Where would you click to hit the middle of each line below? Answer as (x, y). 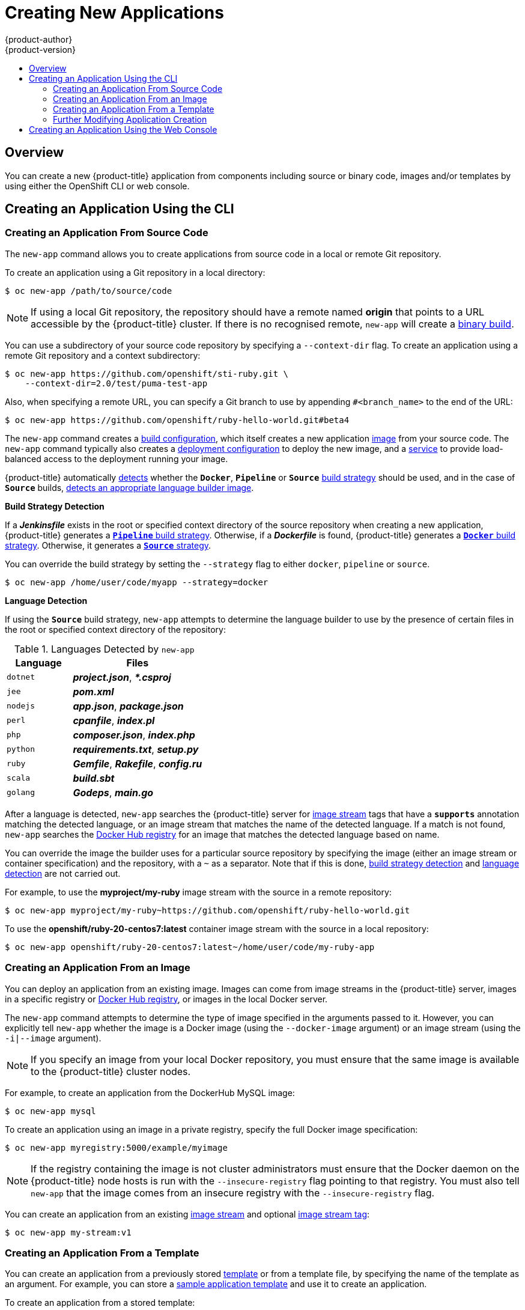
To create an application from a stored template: (100, 1303)
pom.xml (93, 691)
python (21, 749)
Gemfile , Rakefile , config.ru (138, 763)
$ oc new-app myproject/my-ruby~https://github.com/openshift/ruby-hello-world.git (208, 910)
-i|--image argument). (53, 1038)
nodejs (21, 706)
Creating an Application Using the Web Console (123, 129)
